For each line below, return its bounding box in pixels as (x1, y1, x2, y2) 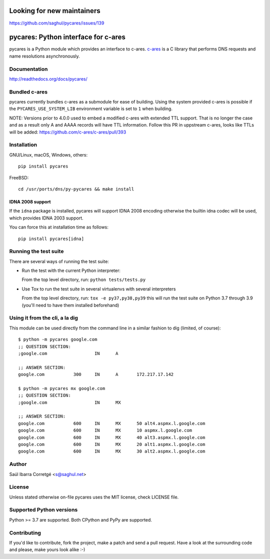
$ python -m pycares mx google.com (18, 385, 105, 391)
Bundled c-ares (9, 88, 47, 95)
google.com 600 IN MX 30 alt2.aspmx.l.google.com (18, 448, 205, 454)
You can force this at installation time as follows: (9, 224, 108, 230)
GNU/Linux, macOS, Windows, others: (9, 151, 88, 157)
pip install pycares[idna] (18, 235, 84, 241)
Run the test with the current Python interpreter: (21, 267, 121, 273)
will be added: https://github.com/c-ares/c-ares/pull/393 (9, 129, 126, 135)
